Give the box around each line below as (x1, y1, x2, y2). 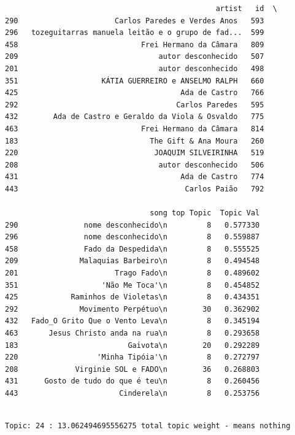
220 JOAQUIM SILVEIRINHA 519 (5, 148, 264, 158)
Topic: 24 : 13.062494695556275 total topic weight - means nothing (5, 422, 291, 431)
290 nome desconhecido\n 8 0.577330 (5, 220, 260, 229)
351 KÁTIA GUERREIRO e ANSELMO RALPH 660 (5, 76, 264, 85)
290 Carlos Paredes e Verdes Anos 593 (5, 16, 264, 25)
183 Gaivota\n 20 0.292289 (5, 341, 260, 350)
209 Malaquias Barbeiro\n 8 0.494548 (5, 256, 260, 266)
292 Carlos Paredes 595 (5, 100, 264, 109)
